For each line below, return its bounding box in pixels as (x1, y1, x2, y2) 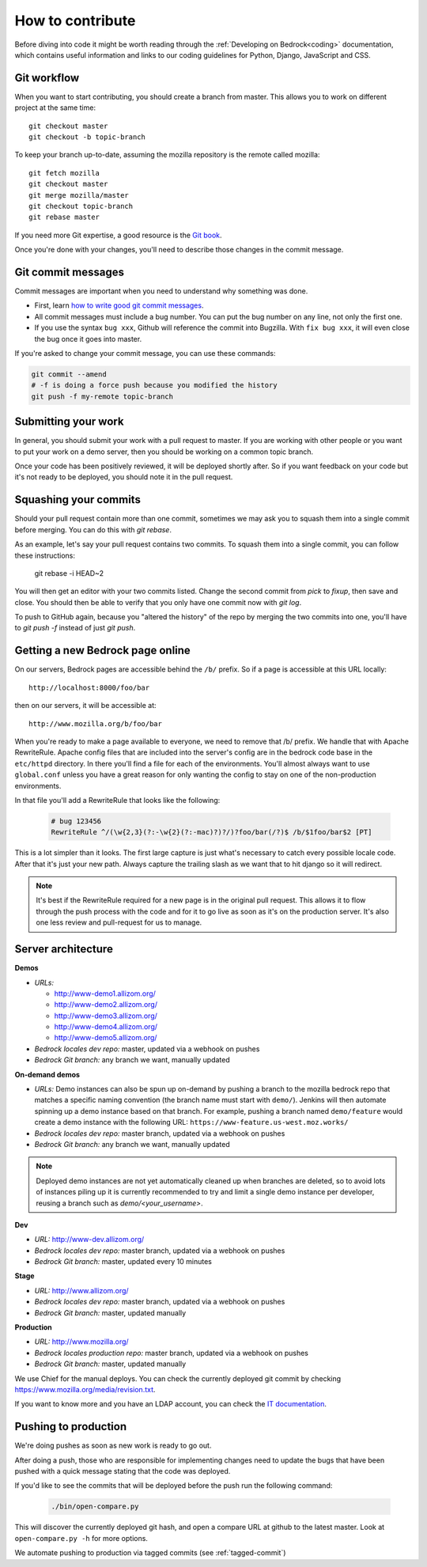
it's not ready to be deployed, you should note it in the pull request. (14, 472, 233, 482)
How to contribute (14, 12, 136, 29)
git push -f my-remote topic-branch (31, 392, 174, 401)
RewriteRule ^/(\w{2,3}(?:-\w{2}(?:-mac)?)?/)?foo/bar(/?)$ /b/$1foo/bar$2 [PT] (51, 827, 372, 837)
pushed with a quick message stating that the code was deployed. (14, 1467, 231, 1476)
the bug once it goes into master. (34, 334, 142, 343)
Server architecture (14, 942, 114, 956)
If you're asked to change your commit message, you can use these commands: (14, 349, 276, 358)
